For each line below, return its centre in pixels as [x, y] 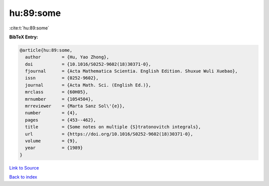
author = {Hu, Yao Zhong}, [67, 57]
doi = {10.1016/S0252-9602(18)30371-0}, [88, 64]
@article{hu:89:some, [46, 50]
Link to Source [24, 168]
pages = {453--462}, [61, 120]
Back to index [23, 177]
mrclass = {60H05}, [57, 92]
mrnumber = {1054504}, [59, 99]
